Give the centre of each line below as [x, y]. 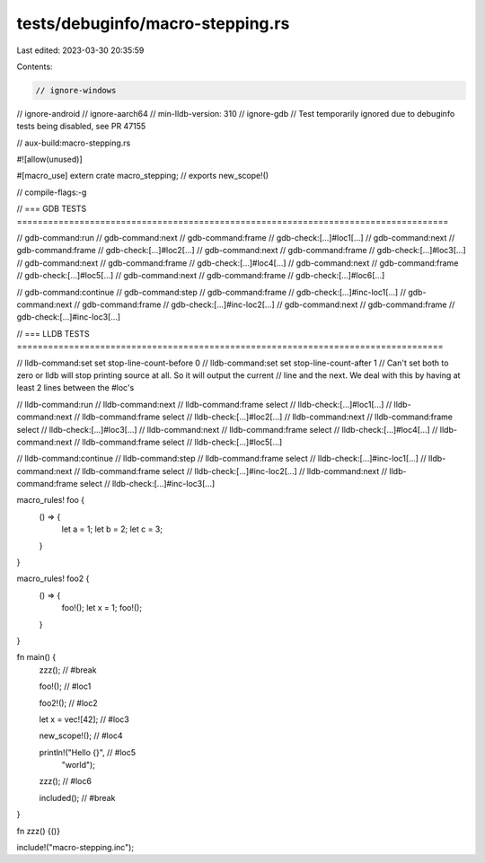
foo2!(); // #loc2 [68, 703]
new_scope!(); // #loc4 [81, 735]
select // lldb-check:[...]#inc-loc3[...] [147, 484]
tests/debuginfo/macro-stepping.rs [153, 23]
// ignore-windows [76, 90]
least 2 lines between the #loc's [75, 388]
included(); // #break [77, 797]
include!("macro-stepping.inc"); [75, 848]
